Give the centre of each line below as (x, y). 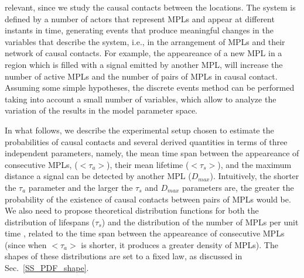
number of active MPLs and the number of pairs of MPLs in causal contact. (141, 76)
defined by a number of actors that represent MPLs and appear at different (140, 18)
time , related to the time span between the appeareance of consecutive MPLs (145, 233)
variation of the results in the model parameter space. (101, 110)
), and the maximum (255, 164)
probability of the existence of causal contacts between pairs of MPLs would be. (148, 199)
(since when (26, 244)
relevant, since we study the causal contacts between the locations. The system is (150, 7)
